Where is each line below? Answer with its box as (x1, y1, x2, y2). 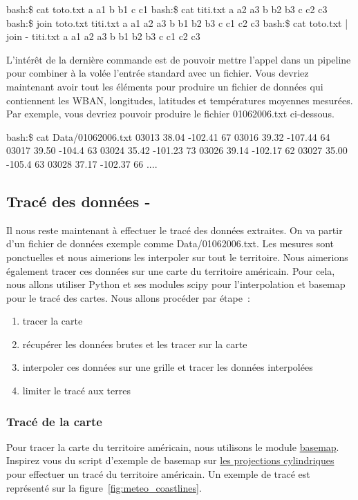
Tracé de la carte (6, 412, 102, 430)
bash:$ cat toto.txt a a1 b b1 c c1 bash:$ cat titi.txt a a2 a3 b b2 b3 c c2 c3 (6, 2, 328, 16)
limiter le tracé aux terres (22, 383, 131, 398)
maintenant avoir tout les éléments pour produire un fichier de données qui (6, 79, 323, 93)
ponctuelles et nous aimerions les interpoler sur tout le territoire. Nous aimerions (6, 249, 348, 264)
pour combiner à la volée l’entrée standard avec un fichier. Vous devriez (6, 66, 309, 80)
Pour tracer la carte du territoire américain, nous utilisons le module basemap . (6, 439, 339, 454)
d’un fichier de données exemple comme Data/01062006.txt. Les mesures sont (6, 236, 335, 251)
